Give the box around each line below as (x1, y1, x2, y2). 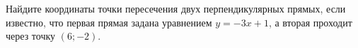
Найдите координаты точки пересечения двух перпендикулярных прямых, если (6, 1, 346, 15)
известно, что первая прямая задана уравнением (6, 15, 212, 29)
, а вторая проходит (268, 15, 352, 29)
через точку (6, 29, 56, 43)
